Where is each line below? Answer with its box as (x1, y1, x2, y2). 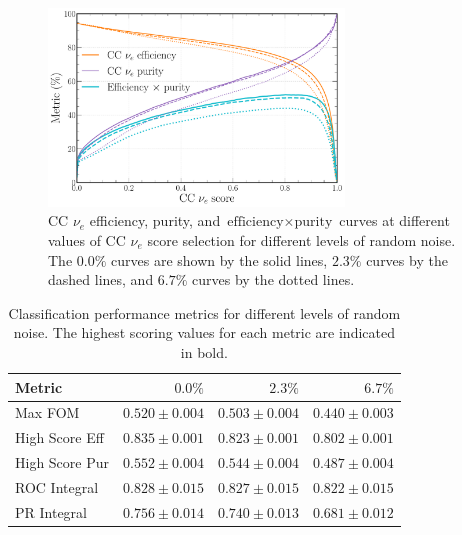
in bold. (180, 341, 228, 362)
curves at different (339, 210, 450, 231)
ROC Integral (15, 476, 99, 497)
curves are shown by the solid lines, (111, 249, 328, 270)
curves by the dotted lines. (192, 269, 355, 290)
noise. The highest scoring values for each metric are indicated (13, 322, 395, 343)
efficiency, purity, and (89, 210, 221, 231)
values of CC (48, 230, 126, 251)
